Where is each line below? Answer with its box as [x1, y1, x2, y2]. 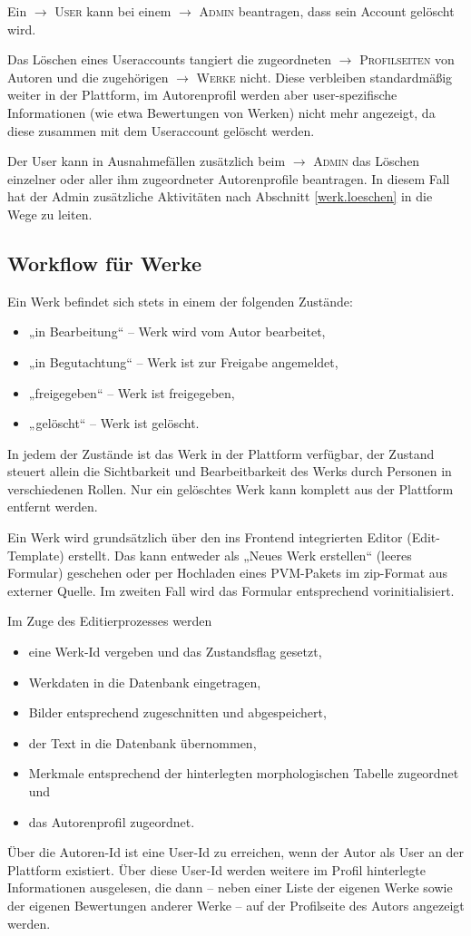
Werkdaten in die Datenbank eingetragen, [28, 672, 261, 691]
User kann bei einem [54, 2, 172, 20]
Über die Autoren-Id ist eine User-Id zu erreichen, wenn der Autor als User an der [7, 843, 465, 862]
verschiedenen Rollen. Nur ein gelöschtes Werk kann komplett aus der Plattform [7, 479, 454, 498]
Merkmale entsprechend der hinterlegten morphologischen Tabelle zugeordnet [28, 764, 459, 783]
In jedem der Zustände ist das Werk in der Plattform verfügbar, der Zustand [7, 444, 435, 463]
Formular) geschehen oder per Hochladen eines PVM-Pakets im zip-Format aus [7, 563, 448, 582]
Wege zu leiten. [7, 204, 93, 223]
